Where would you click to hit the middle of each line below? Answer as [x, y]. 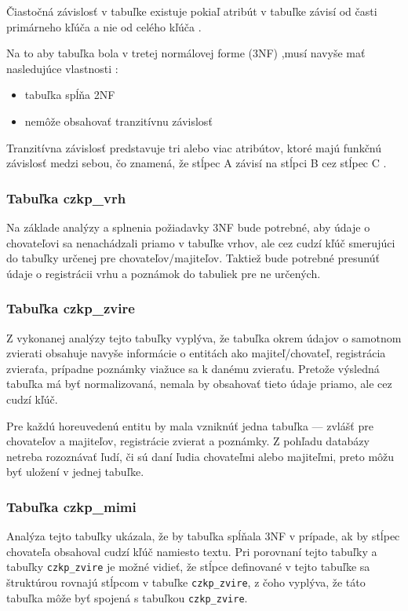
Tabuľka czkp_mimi [71, 506]
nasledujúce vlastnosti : [62, 68]
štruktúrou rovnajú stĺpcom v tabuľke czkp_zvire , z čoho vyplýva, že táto [186, 582]
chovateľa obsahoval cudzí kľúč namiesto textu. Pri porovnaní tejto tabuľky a [192, 551]
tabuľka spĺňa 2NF [70, 95]
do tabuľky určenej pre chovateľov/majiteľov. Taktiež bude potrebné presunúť [193, 258]
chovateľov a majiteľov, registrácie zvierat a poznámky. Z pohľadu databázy [188, 441]
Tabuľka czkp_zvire [71, 308]
